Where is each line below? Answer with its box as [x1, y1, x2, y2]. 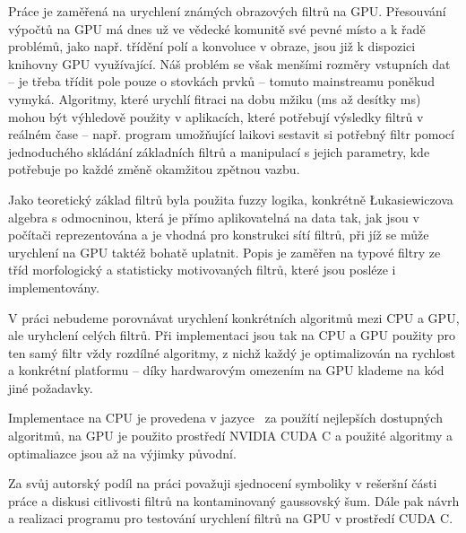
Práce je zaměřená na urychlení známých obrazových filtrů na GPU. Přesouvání [8, 2, 446, 20]
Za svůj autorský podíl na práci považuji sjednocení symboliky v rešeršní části [8, 474, 437, 493]
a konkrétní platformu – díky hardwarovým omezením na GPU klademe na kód [8, 361, 444, 380]
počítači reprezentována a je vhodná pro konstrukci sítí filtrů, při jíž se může [8, 225, 429, 244]
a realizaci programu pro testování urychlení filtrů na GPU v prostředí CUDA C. [8, 509, 453, 528]
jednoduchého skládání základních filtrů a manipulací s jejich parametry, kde [8, 142, 430, 161]
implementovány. [8, 277, 99, 296]
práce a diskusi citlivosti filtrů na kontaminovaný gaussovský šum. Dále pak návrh [8, 491, 460, 510]
